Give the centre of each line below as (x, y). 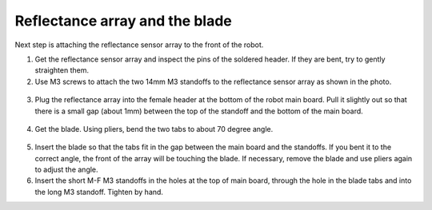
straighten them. (62, 70)
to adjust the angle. (67, 170)
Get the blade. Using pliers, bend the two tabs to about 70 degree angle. (154, 129)
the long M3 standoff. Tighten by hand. (99, 192)
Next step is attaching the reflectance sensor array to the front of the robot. (139, 45)
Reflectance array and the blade (123, 21)
